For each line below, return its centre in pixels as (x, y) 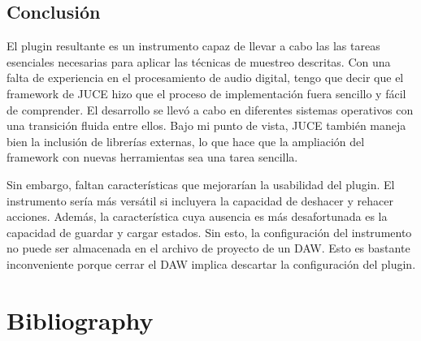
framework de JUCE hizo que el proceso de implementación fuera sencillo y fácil (206, 93)
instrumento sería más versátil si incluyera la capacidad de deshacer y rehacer (200, 200)
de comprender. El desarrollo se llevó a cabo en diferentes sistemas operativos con (210, 109)
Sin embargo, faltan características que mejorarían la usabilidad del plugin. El (201, 184)
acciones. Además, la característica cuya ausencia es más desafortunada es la (197, 216)
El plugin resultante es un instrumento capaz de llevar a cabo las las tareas (193, 46)
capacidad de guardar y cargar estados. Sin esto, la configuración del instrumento (209, 232)
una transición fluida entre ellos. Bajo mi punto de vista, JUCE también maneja (206, 125)
